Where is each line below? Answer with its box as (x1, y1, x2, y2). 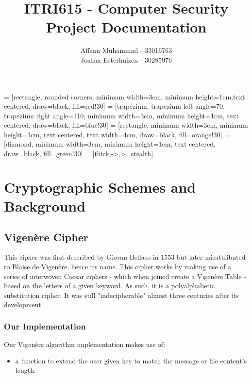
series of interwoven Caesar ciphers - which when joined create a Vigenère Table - (4, 271, 247, 281)
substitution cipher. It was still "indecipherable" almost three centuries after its (4, 290, 239, 300)
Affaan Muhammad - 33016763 (80, 45, 172, 55)
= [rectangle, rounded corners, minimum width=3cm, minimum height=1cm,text (4, 91, 245, 101)
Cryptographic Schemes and (4, 177, 196, 197)
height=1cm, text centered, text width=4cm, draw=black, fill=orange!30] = (4, 129, 230, 139)
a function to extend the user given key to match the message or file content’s (15, 355, 247, 365)
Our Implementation (4, 320, 86, 332)
